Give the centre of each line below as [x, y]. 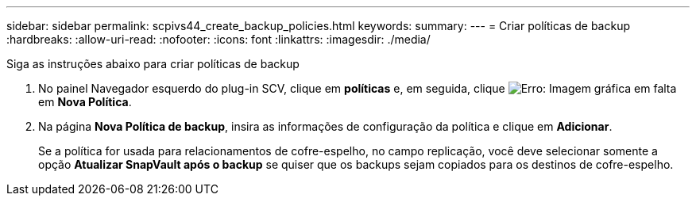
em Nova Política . [85, 102]
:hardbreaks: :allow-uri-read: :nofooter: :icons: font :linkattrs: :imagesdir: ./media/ [218, 39]
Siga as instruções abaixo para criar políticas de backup [153, 64]
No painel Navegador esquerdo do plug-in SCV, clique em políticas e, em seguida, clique [272, 88]
